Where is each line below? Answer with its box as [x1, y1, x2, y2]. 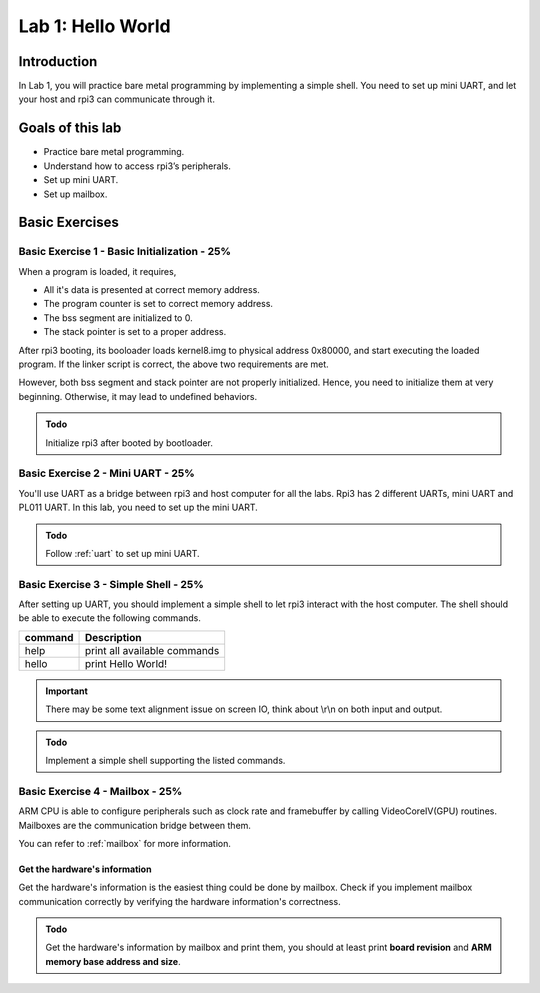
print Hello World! [84, 656, 168, 670]
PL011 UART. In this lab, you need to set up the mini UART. [18, 501, 259, 514]
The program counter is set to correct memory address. [43, 298, 274, 310]
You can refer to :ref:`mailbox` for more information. [18, 837, 232, 849]
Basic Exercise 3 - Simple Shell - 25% [18, 577, 204, 591]
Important [45, 685, 89, 697]
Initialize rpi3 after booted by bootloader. [45, 436, 214, 449]
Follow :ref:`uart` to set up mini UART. [45, 547, 200, 559]
